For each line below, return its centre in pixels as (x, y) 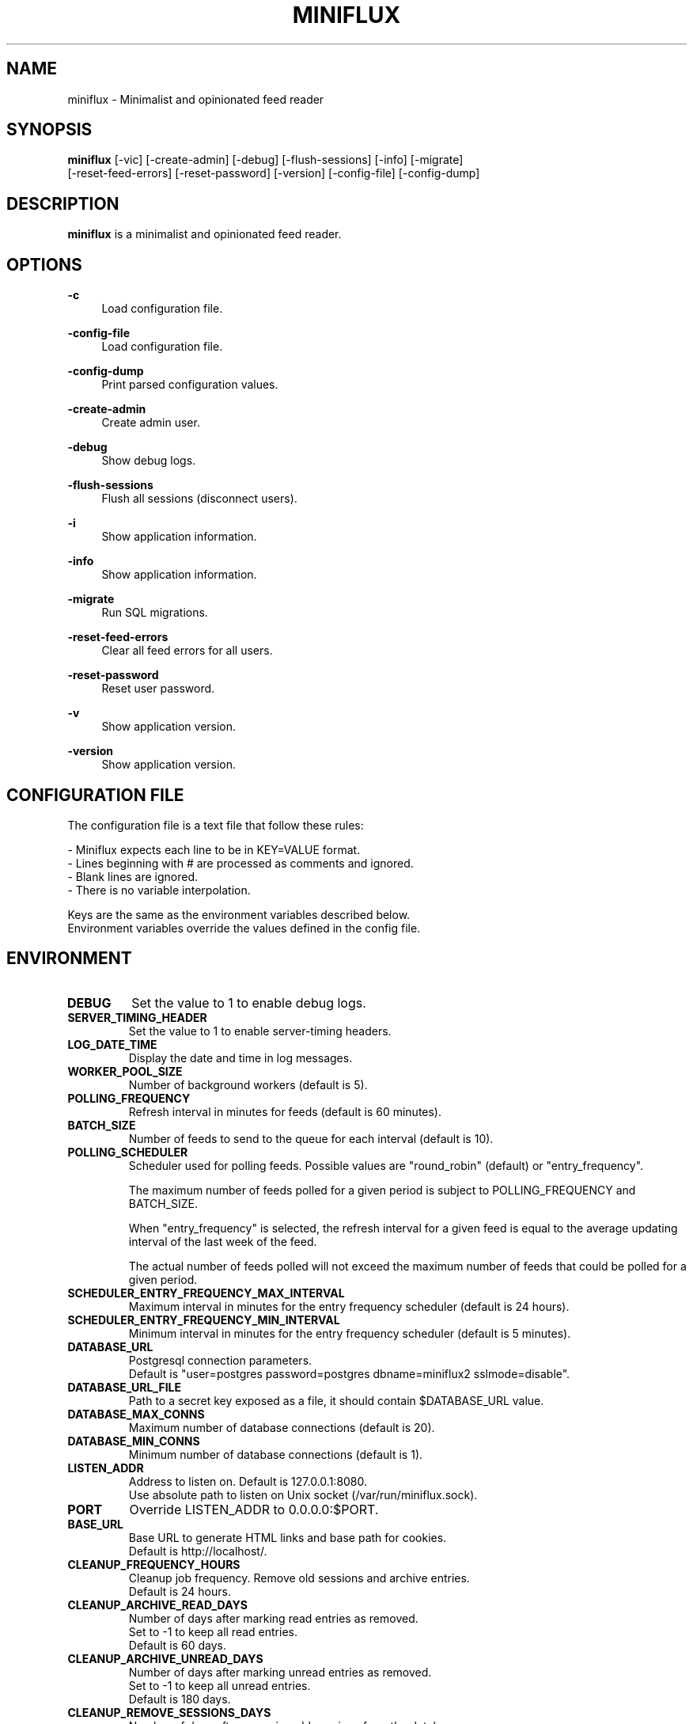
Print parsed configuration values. (190, 385)
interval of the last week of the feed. (223, 1241)
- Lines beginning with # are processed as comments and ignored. (240, 863)
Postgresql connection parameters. (220, 1360)
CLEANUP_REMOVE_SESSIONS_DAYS (169, 1712)
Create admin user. (151, 423)
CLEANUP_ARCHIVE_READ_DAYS (157, 1604)
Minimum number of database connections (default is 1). (276, 1454)
